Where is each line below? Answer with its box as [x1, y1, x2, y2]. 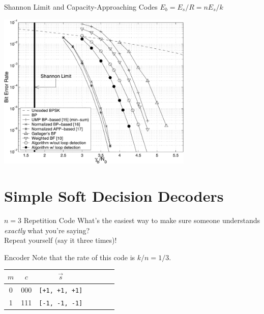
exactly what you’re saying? [4, 225, 90, 235]
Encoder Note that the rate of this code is [4, 252, 135, 262]
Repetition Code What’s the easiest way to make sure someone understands [23, 215, 260, 226]
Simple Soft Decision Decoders [4, 185, 224, 206]
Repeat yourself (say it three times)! [4, 235, 117, 245]
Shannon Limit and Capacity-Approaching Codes [4, 2, 158, 12]
